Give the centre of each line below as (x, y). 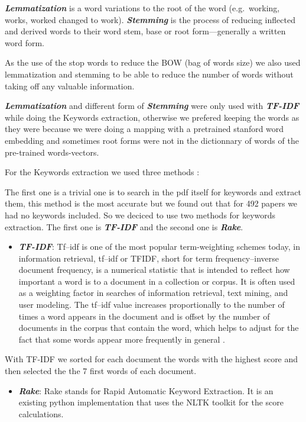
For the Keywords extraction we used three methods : (102, 172)
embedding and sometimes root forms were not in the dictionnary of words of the (152, 140)
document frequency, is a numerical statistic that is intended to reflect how (154, 270)
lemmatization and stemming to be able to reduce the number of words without (149, 74)
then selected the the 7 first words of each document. (101, 371)
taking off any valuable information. (70, 86)
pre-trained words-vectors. (52, 152)
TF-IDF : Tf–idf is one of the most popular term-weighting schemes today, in (159, 247)
